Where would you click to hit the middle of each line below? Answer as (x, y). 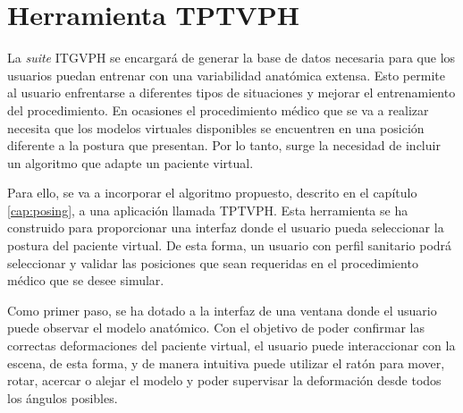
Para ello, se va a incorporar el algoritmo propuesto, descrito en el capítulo (212, 193)
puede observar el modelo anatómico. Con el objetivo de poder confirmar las (216, 328)
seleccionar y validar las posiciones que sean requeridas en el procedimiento (213, 262)
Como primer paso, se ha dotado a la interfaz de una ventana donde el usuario (222, 310)
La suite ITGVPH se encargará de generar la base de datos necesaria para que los (231, 58)
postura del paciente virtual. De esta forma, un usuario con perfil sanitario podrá (230, 245)
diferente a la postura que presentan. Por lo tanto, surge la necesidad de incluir (224, 145)
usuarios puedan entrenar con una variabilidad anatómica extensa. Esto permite (226, 75)
